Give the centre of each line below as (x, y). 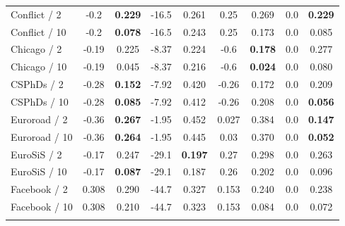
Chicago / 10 (39, 67)
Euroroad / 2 (39, 119)
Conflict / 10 (39, 31)
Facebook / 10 (42, 207)
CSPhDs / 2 (37, 84)
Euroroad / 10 (42, 136)
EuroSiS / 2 (36, 154)
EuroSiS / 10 (39, 171)
